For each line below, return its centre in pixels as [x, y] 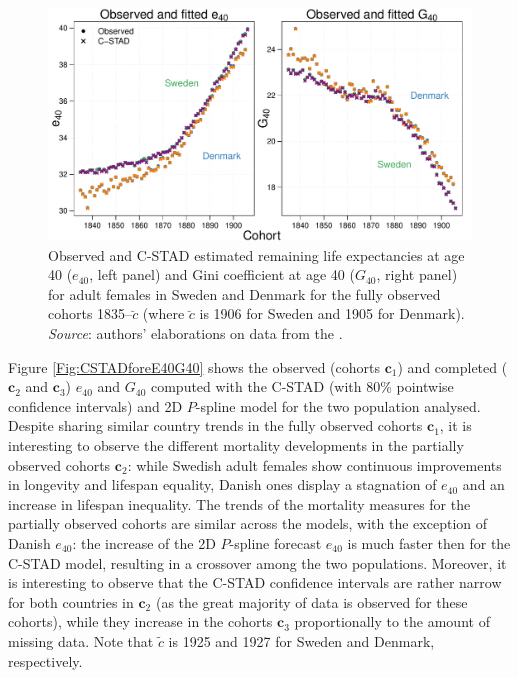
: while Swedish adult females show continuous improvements [314, 464]
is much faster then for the [429, 543]
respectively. [45, 660]
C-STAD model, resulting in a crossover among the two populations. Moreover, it [257, 562]
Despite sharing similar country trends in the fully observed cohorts [215, 425]
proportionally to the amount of [392, 621]
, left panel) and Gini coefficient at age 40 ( [222, 274]
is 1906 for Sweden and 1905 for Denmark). [332, 313]
